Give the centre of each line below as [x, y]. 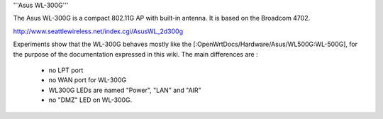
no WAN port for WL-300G [88, 80]
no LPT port [66, 70]
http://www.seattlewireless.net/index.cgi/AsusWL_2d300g [98, 31]
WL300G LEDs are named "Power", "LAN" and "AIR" [125, 90]
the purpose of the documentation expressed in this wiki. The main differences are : [135, 54]
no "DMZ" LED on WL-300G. [90, 100]
